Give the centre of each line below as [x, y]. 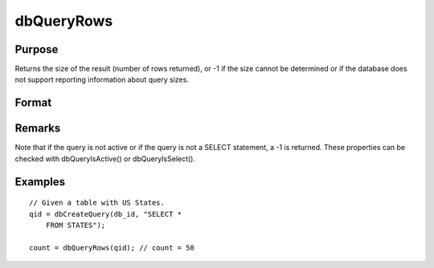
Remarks [38, 128]
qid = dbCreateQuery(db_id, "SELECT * [106, 214]
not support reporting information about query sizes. [102, 79]
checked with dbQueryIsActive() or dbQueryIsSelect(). [105, 158]
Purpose [37, 49]
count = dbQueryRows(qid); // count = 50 [112, 248]
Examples [40, 182]
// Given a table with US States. [97, 203]
